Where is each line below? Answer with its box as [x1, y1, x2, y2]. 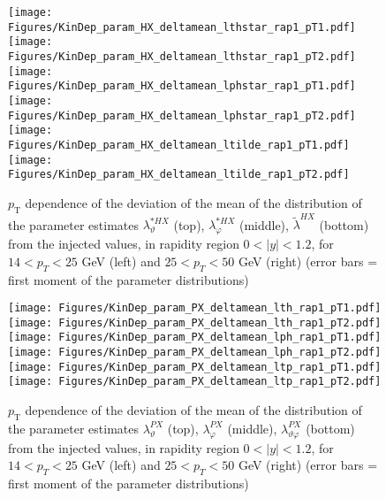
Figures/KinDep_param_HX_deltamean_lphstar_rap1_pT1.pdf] [8, 80, 356, 93]
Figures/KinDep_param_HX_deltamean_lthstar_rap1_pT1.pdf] [8, 20, 356, 34]
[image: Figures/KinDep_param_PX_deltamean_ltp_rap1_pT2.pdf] [8, 375, 382, 388]
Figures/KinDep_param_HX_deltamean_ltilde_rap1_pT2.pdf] [8, 168, 350, 181]
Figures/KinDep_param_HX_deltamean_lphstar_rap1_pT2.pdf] [8, 109, 356, 122]
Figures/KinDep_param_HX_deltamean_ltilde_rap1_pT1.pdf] [8, 138, 350, 151]
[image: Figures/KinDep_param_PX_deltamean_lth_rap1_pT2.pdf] [8, 316, 382, 329]
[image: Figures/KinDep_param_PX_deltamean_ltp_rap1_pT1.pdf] [8, 360, 382, 373]
